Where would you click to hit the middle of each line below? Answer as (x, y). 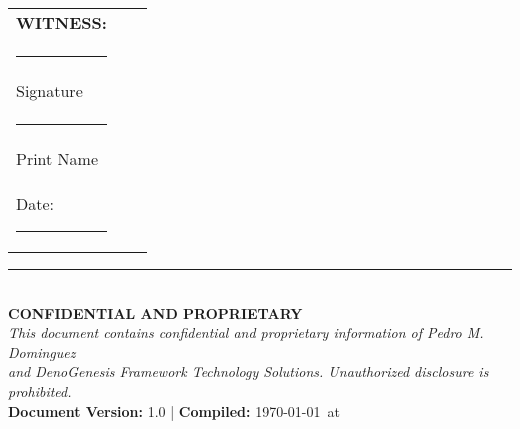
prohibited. (40, 390)
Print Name (57, 158)
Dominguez (42, 351)
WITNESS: (61, 22)
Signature (49, 90)
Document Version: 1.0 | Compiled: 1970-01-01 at (174, 410)
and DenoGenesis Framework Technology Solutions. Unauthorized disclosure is (248, 371)
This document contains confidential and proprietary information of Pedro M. (246, 332)
